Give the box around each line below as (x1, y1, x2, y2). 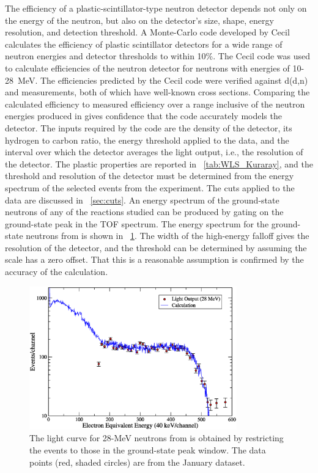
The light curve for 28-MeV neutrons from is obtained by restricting (29, 431, 284, 444)
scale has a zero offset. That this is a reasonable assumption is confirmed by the (5, 253, 304, 266)
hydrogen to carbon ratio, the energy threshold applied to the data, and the (5, 133, 289, 146)
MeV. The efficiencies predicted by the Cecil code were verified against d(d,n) (17, 73, 308, 86)
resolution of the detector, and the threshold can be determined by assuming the (5, 241, 307, 254)
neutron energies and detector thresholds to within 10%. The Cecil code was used (5, 50, 311, 62)
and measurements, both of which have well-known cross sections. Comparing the (5, 86, 310, 98)
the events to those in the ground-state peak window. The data (29, 444, 266, 457)
